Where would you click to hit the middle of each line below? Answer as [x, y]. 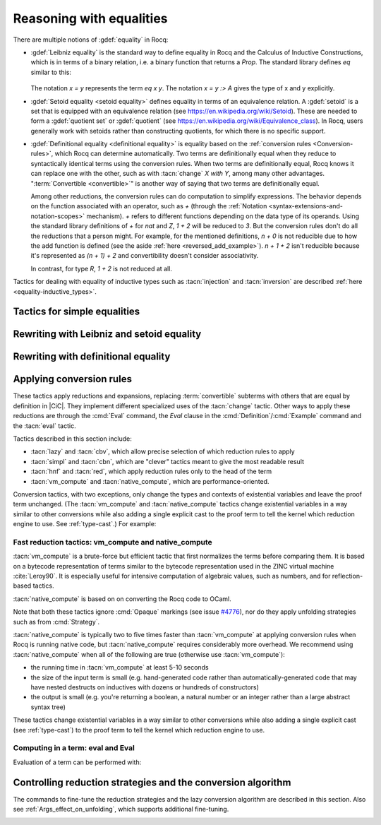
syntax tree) [48, 707]
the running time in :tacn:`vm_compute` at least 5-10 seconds [120, 667]
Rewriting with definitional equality [92, 357]
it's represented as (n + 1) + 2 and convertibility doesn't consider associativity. [145, 256]
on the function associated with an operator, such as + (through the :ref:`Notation [149, 206]
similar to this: [51, 72]
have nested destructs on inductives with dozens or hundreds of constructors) [145, 687]
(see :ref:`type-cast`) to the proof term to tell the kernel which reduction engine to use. [139, 730]
